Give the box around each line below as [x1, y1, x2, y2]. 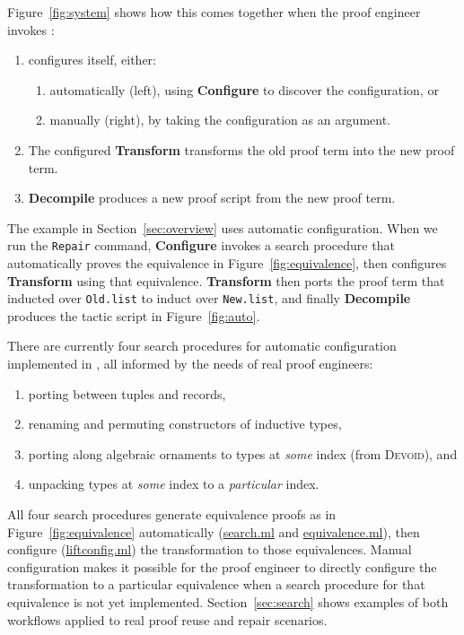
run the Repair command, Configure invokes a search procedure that [7, 236, 395, 255]
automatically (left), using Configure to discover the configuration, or [49, 80, 439, 99]
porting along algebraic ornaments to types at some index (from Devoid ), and [28, 444, 458, 463]
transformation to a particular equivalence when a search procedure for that [7, 575, 425, 594]
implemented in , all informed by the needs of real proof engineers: [7, 354, 373, 373]
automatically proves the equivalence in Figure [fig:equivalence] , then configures [7, 254, 447, 272]
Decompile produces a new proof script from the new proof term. [28, 188, 396, 207]
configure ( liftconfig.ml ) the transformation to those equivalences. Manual [7, 540, 412, 559]
